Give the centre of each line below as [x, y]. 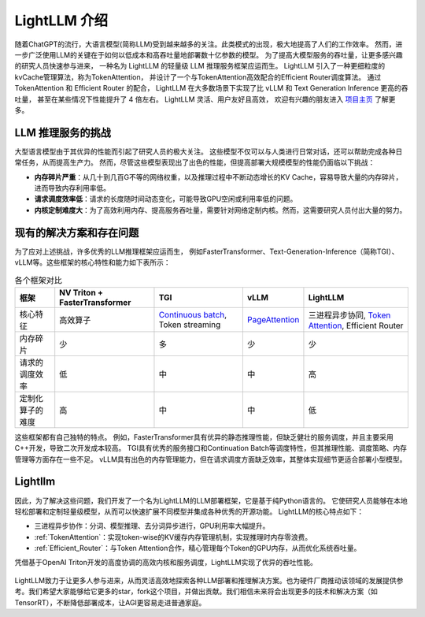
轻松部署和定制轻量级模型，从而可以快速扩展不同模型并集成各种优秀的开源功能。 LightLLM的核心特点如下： [189, 511]
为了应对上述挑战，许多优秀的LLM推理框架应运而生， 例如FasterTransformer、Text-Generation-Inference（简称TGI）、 [207, 251]
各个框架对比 [39, 280]
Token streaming [190, 325]
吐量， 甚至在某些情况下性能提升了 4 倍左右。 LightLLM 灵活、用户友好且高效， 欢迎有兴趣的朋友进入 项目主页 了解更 [205, 99]
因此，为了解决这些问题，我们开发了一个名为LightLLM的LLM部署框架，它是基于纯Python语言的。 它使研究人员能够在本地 [211, 500]
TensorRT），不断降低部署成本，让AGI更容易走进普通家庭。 [110, 602]
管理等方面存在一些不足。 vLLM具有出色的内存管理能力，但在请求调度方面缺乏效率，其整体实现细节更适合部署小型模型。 [211, 459]
